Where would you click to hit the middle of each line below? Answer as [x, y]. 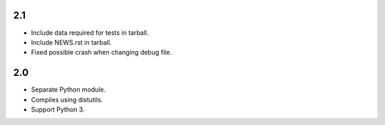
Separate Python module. [68, 89]
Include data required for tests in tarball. [90, 33]
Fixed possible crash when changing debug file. [102, 53]
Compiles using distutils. [67, 99]
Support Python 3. [58, 109]
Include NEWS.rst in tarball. [71, 42]
